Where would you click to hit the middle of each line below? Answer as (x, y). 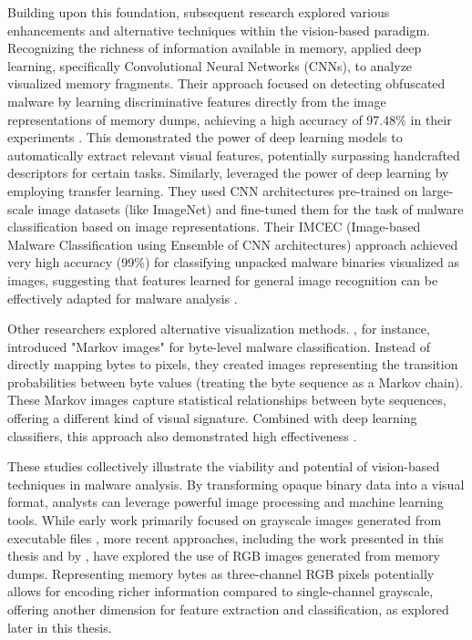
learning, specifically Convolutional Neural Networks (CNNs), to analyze (210, 65)
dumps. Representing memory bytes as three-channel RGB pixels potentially (221, 573)
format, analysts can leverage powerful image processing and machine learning (226, 502)
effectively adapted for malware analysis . (123, 298)
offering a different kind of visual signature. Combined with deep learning (212, 418)
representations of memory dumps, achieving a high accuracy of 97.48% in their (230, 119)
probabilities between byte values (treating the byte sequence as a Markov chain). (236, 382)
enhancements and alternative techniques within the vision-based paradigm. (219, 30)
